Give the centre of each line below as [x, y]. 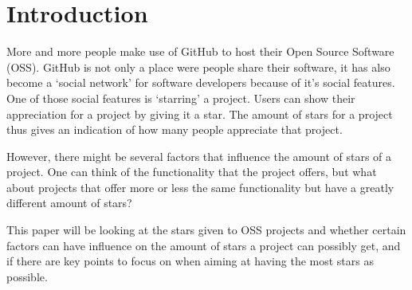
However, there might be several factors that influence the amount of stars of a [199, 156]
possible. [27, 276]
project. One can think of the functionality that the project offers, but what [192, 172]
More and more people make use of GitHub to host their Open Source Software [200, 51]
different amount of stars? [69, 203]
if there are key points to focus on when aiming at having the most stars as [190, 261]
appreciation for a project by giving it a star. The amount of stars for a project [200, 114]
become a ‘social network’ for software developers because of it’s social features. [201, 82]
